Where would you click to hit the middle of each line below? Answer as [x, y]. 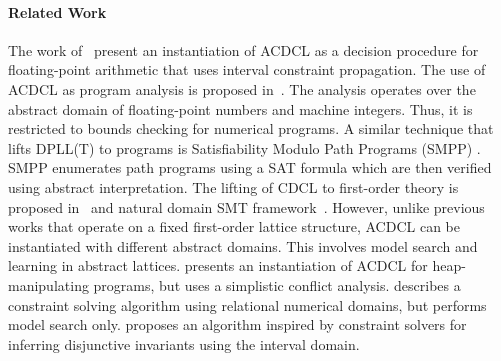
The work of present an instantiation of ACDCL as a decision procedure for [243, 49]
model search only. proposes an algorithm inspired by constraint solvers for [237, 324]
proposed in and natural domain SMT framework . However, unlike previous [246, 206]
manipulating [48, 284]
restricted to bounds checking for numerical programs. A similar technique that [251, 128]
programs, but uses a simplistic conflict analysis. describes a [277, 284]
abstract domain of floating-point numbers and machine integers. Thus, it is [240, 108]
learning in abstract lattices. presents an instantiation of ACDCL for [218, 265]
